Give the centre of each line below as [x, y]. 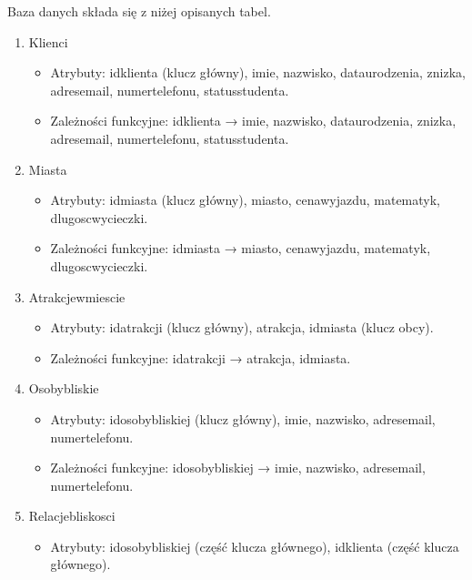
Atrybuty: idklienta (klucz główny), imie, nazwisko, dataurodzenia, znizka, [258, 72]
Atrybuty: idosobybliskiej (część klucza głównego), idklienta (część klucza [255, 546]
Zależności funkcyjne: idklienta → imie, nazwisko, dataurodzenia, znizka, [253, 121]
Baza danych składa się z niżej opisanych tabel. [139, 11]
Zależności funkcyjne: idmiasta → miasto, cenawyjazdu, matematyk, [241, 248]
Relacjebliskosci [72, 516]
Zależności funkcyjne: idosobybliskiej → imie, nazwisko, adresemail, [238, 468]
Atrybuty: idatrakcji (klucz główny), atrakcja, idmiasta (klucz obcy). [242, 327]
